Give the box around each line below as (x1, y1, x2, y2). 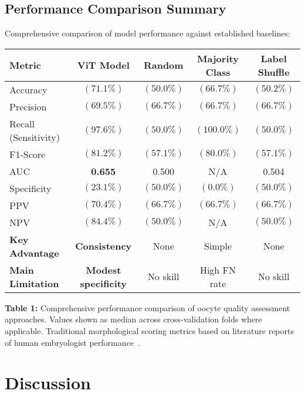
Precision (9, 99, 47, 113)
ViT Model (77, 58, 130, 72)
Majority (197, 51, 239, 65)
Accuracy (9, 82, 48, 96)
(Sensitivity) (9, 130, 60, 144)
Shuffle (257, 65, 290, 79)
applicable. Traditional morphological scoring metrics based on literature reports (5, 324, 294, 336)
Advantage (9, 245, 59, 260)
